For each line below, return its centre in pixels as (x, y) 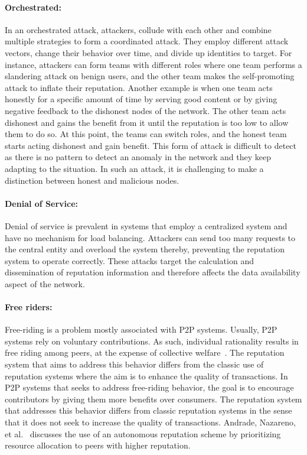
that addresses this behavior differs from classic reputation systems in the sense (148, 410)
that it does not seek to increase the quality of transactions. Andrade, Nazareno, (150, 422)
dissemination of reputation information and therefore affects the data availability (153, 272)
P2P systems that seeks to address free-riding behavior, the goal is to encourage (149, 387)
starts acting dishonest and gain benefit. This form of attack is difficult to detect (151, 145)
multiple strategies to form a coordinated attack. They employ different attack (147, 41)
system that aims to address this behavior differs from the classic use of (134, 364)
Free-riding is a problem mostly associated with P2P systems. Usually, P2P (141, 329)
